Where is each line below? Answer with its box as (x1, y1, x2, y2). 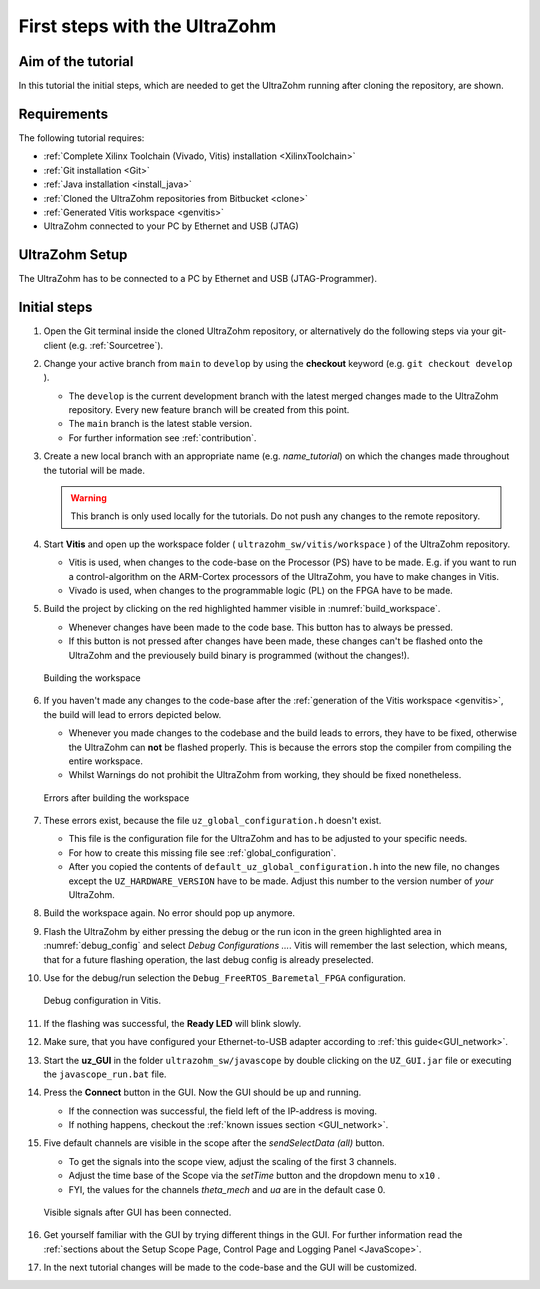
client (43, 339, 67, 351)
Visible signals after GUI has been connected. (43, 1206, 232, 1219)
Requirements (18, 105, 109, 122)
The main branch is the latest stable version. (68, 418, 253, 430)
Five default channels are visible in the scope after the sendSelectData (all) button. (43, 1137, 385, 1149)
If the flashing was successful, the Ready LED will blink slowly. (43, 1017, 302, 1029)
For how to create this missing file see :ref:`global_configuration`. (68, 846, 337, 859)
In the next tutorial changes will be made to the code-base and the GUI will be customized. (43, 1261, 417, 1274)
